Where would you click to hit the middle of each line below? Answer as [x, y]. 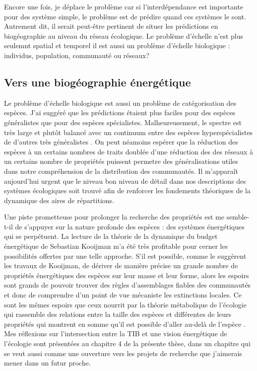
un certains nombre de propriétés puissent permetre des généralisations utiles [121, 161]
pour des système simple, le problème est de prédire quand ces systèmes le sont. [125, 16]
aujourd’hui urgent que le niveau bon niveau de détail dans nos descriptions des [125, 181]
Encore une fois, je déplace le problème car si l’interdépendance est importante [124, 6]
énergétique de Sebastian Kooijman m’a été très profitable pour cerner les [116, 246]
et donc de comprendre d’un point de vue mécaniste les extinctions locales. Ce [123, 295]
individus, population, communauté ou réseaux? [77, 55]
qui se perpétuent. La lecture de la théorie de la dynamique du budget [111, 236]
